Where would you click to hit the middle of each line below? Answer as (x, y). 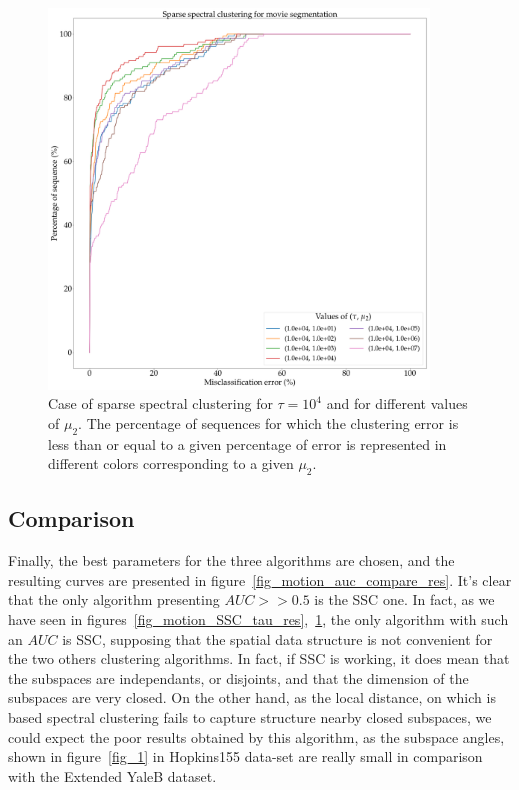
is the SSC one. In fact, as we (404, 599)
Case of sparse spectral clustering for (160, 403)
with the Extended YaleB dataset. (112, 775)
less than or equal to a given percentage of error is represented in (247, 443)
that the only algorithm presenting (114, 599)
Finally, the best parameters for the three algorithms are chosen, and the (231, 560)
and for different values (397, 403)
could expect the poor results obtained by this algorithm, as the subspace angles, (256, 736)
